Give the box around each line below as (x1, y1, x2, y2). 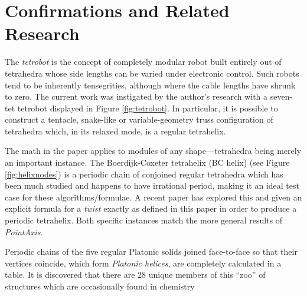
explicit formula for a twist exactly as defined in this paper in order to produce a (5, 202, 297, 215)
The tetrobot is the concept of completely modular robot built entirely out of (5, 55, 282, 68)
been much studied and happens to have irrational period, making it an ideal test (5, 179, 299, 192)
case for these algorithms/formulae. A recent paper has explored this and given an (5, 190, 302, 203)
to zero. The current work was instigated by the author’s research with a (5, 90, 268, 103)
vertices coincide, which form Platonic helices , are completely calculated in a (5, 256, 282, 269)
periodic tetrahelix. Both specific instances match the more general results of (5, 214, 283, 226)
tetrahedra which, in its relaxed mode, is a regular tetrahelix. (5, 124, 226, 137)
